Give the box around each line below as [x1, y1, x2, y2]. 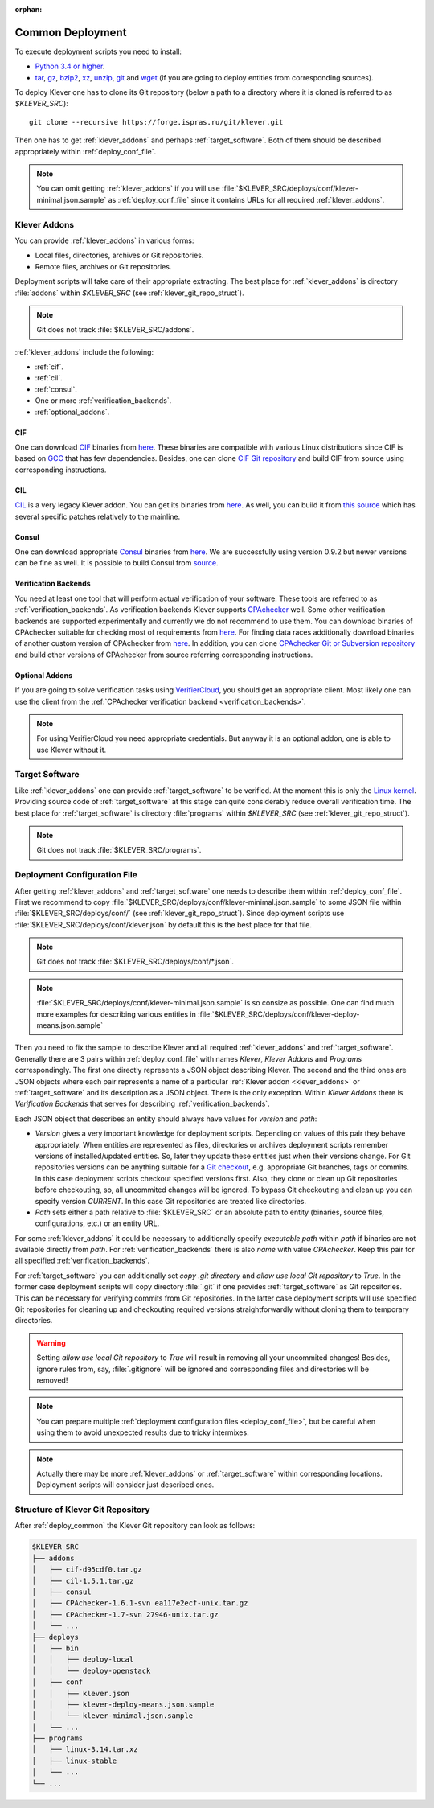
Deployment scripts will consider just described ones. [36, 1480, 215, 1490]
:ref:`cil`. [35, 373, 63, 383]
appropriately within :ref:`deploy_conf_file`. [14, 146, 157, 156]
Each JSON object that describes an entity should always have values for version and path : [14, 1114, 317, 1124]
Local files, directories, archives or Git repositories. [35, 250, 204, 261]
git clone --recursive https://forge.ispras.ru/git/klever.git [29, 117, 284, 126]
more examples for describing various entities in [36, 1009, 196, 1019]
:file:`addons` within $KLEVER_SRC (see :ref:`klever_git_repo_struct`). [14, 288, 244, 298]
